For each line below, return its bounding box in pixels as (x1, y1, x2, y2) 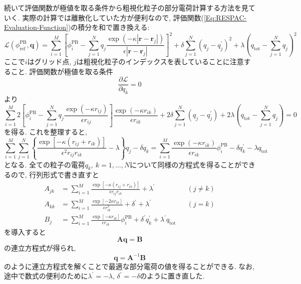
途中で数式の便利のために (4, 271, 88, 281)
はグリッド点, (27, 56, 71, 67)
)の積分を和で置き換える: (68, 22, 150, 32)
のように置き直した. (140, 271, 205, 281)
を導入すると (4, 226, 46, 237)
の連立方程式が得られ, (4, 243, 76, 253)
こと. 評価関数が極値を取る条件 (10, 66, 113, 76)
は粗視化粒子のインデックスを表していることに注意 (76, 56, 244, 67)
